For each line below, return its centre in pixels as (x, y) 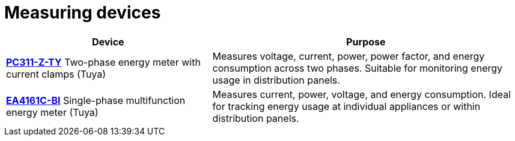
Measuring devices (83, 13)
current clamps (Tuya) (56, 74)
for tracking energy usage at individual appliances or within (346, 106)
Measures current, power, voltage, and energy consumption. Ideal (362, 94)
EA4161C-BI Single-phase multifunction (96, 100)
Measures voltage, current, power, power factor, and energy (349, 56)
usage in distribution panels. (276, 80)
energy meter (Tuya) (52, 112)
